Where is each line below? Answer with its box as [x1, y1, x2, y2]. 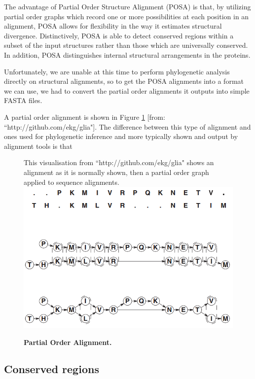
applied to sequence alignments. [24, 176, 119, 187]
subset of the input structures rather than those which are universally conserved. [4, 40, 248, 50]
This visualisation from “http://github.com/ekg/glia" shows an [24, 157, 214, 168]
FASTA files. [4, 95, 42, 105]
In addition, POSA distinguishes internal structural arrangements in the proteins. [4, 49, 251, 60]
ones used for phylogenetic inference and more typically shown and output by [4, 131, 238, 141]
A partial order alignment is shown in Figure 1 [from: [4, 111, 165, 122]
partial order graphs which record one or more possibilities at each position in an [4, 11, 249, 21]
